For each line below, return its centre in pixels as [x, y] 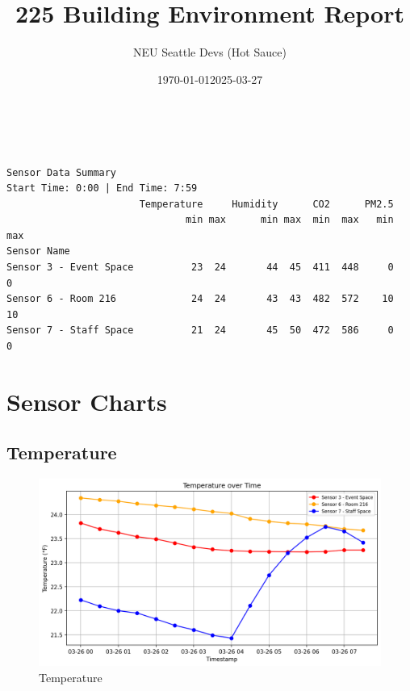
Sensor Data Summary [62, 172]
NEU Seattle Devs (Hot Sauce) [210, 52]
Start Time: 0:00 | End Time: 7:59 [102, 188]
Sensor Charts [87, 401]
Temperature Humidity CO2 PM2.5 [266, 204]
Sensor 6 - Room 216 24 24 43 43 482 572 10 [200, 299]
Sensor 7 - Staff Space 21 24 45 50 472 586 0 [200, 331]
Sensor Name [38, 251]
